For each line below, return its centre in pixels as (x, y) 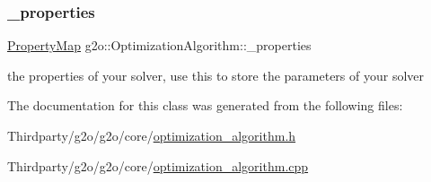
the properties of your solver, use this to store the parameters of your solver (216, 75)
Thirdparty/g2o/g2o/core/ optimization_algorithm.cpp (158, 165)
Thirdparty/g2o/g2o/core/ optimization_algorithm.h (152, 135)
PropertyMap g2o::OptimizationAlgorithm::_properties (159, 45)
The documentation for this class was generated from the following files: (205, 105)
